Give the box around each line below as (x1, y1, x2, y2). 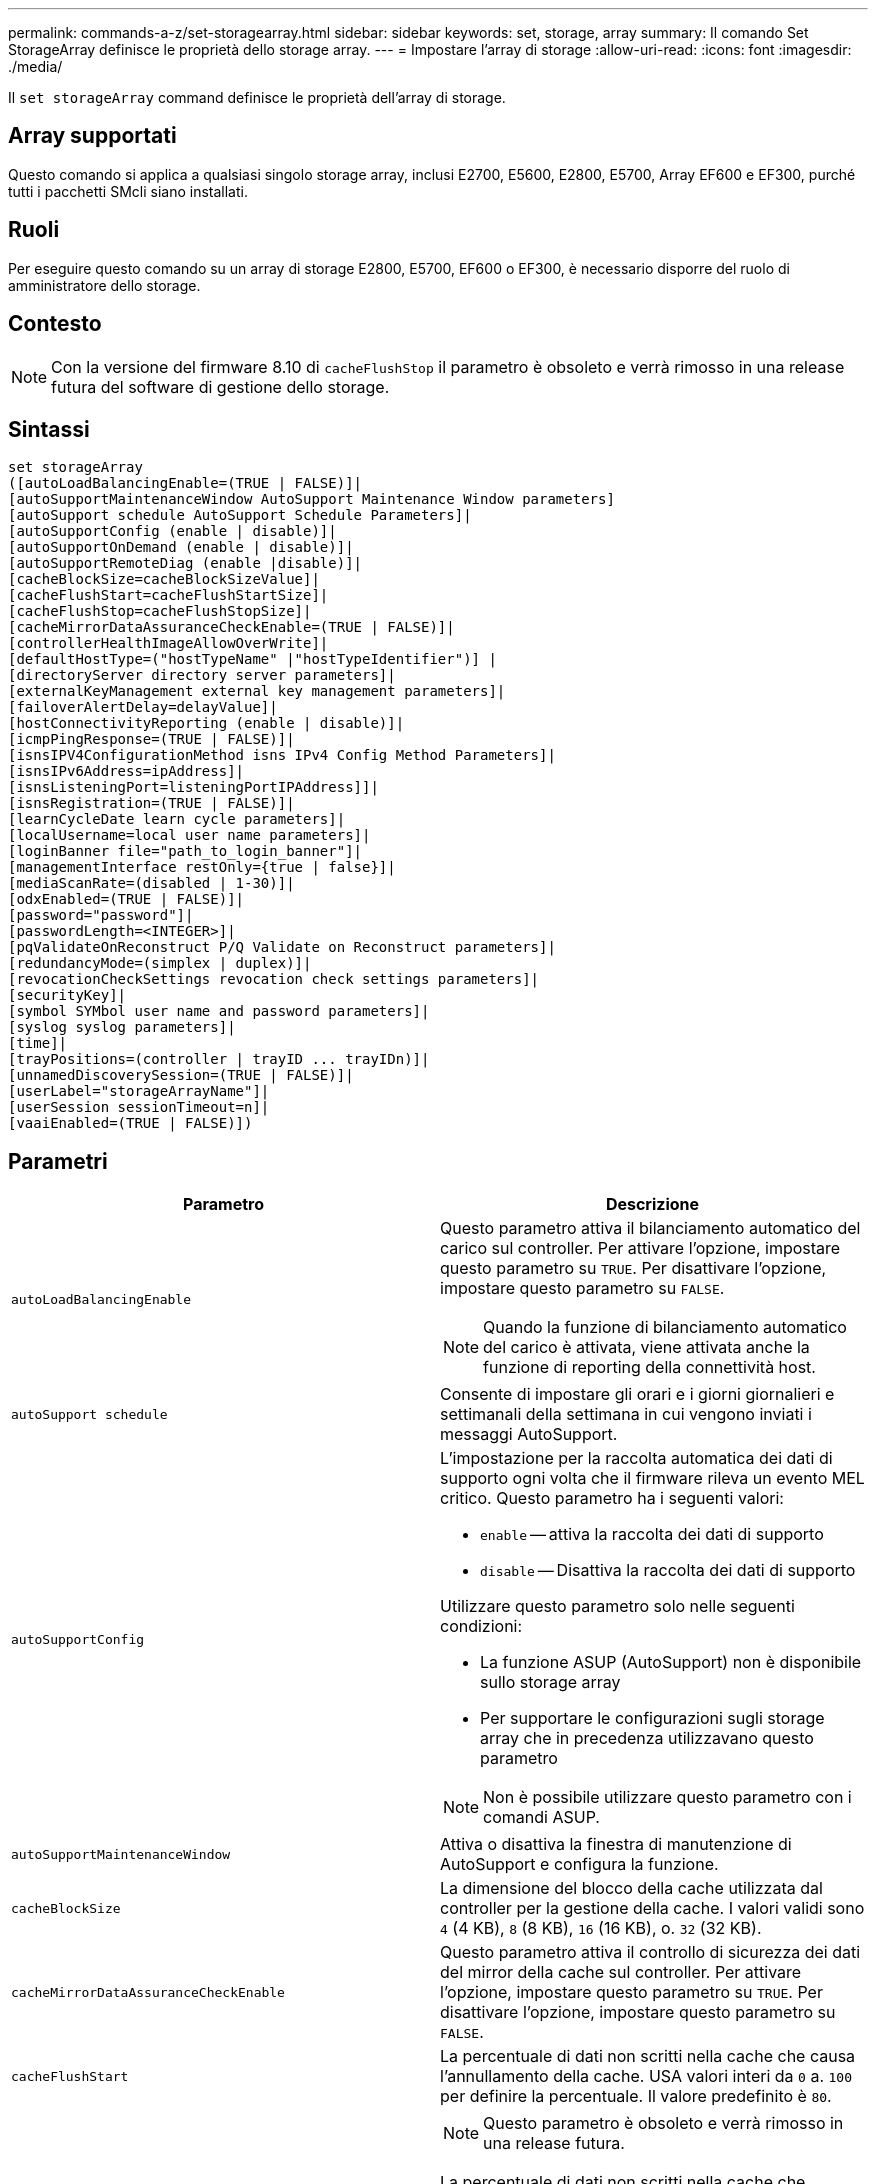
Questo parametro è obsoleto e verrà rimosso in (483, 2113, 844, 2134)
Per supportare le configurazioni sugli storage (480, 1708, 825, 1729)
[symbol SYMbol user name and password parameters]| (8, 1003, 430, 1020)
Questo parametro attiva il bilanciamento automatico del (440, 1218, 861, 1239)
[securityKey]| (8, 987, 127, 1004)
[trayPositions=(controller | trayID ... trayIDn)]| (8, 1051, 430, 1068)
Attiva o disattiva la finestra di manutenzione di (440, 1834, 792, 1855)
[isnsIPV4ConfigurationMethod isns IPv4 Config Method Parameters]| (8, 747, 556, 764)
